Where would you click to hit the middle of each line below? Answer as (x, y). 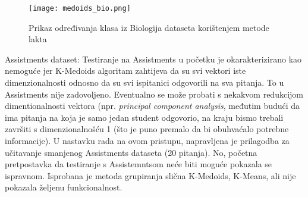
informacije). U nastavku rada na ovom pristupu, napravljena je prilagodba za (147, 140)
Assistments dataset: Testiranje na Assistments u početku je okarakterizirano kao (153, 59)
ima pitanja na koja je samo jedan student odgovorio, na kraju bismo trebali (144, 117)
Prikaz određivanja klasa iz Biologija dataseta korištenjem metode (149, 27)
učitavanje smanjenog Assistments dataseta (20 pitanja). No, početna (131, 152)
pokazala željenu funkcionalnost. (64, 187)
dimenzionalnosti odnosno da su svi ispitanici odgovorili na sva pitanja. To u (144, 82)
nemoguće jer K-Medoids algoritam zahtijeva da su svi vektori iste (125, 71)
